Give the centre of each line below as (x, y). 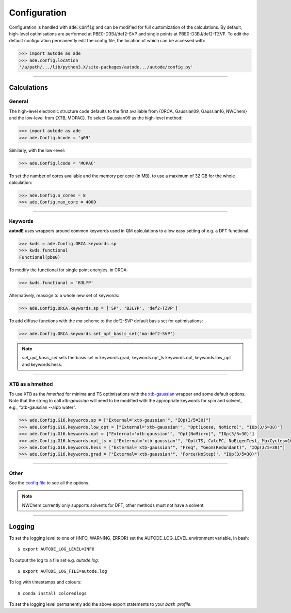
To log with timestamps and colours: (45, 582)
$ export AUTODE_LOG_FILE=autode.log (63, 571)
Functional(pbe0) (40, 257)
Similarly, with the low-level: (37, 150)
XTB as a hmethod (31, 384)
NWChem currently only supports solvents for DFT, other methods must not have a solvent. (113, 505)
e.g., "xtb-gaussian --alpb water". (43, 407)
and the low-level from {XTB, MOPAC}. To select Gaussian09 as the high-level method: (96, 118)
